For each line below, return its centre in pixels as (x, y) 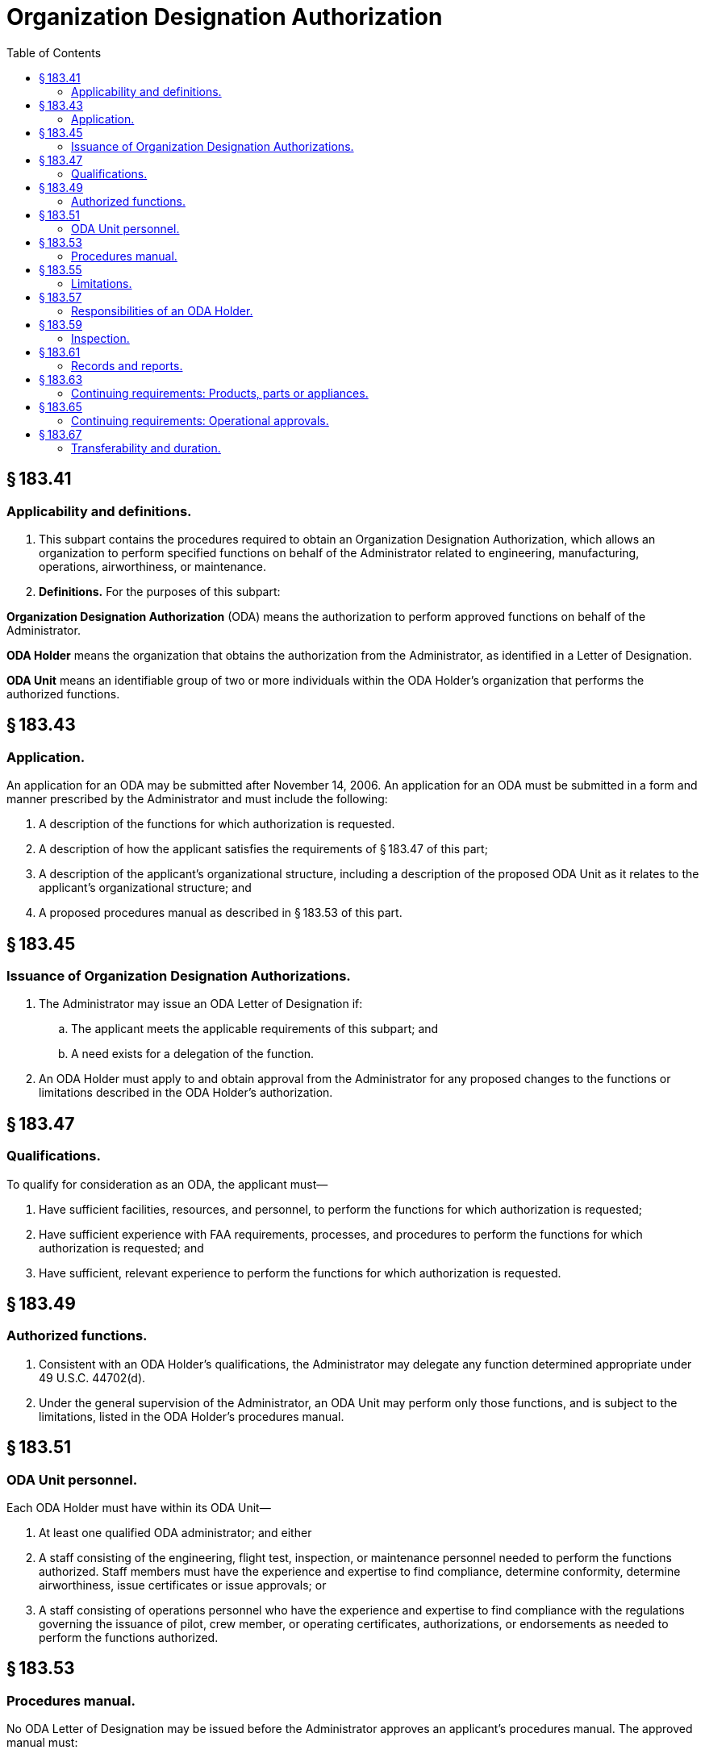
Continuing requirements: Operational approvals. (200, 420)
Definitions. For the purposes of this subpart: (160, 591)
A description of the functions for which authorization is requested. (217, 824)
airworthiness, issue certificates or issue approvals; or (183, 1585)
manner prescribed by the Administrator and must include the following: (197, 799)
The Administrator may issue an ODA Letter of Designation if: (201, 1004)
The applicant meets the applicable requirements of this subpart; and (255, 1029)
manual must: (42, 1743)
